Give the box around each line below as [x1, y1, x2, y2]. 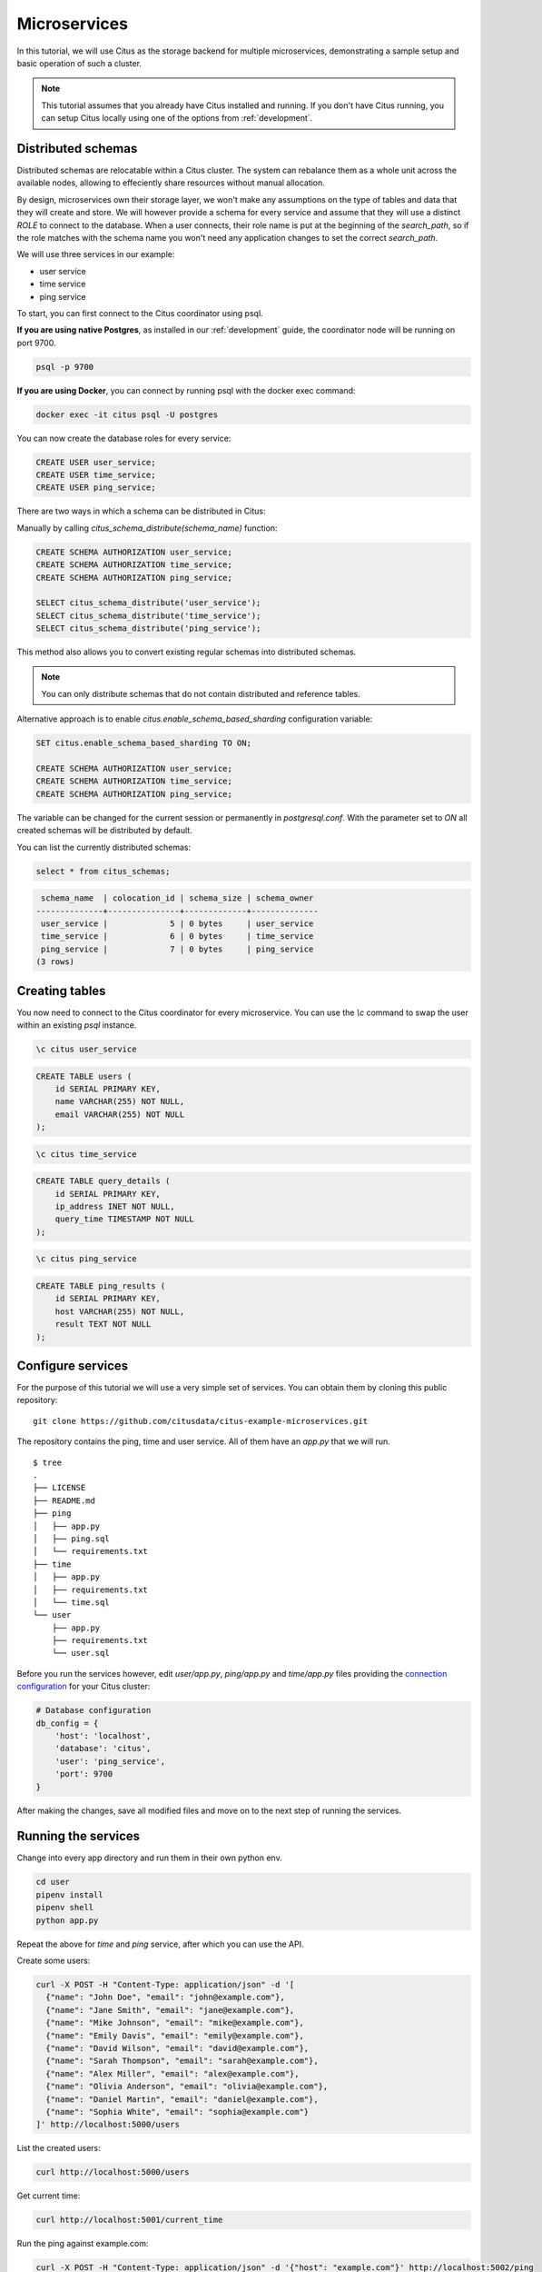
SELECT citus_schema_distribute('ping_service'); [35, 623, 261, 633]
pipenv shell [35, 1902, 94, 1913]
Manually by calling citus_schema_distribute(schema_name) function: [16, 523, 278, 533]
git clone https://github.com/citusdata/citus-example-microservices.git [33, 1416, 369, 1426]
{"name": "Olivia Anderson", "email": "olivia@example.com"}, [45, 2081, 329, 2092]
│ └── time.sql [33, 1597, 110, 1608]
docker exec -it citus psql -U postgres [35, 409, 218, 420]
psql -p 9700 [35, 362, 94, 372]
